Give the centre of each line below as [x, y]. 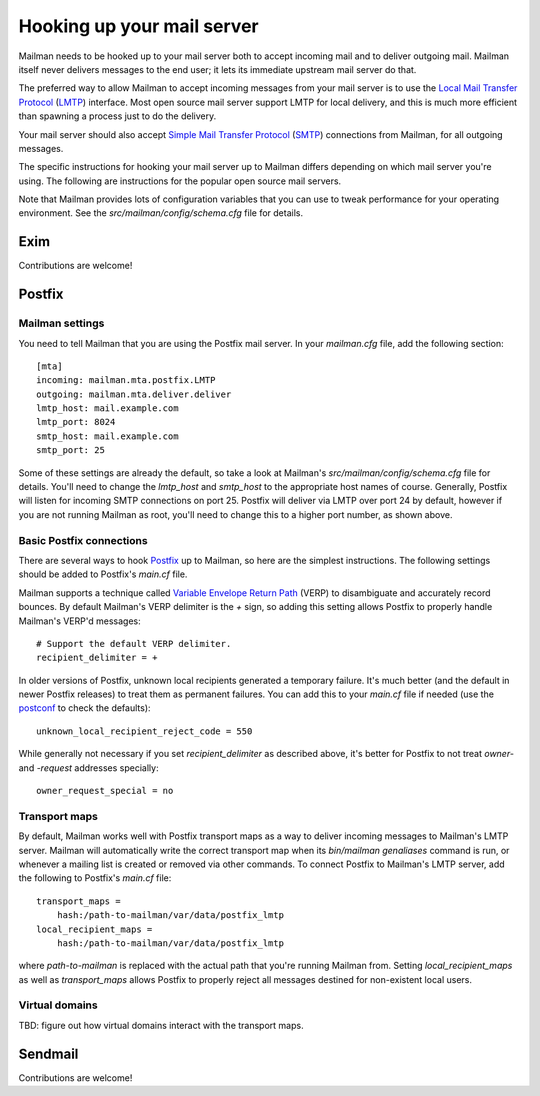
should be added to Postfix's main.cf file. [103, 574]
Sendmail [48, 1053]
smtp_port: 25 [70, 450]
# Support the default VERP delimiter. [134, 643]
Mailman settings [61, 323]
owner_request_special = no [105, 791]
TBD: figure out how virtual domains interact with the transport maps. [161, 1025]
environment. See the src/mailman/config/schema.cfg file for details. [161, 213]
